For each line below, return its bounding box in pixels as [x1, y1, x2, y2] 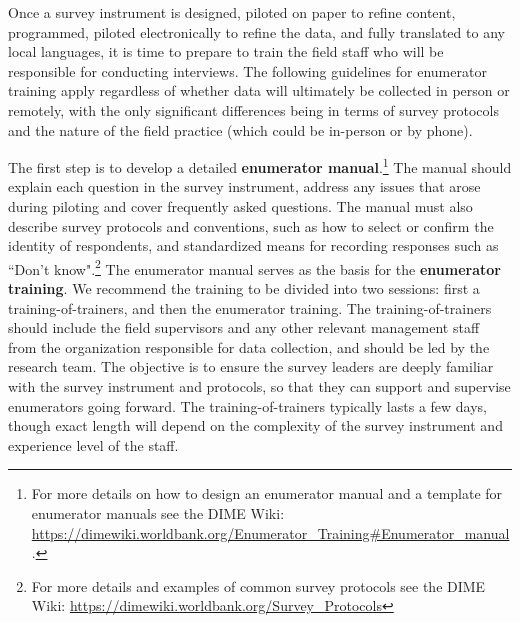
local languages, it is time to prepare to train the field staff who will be [8, 41, 444, 62]
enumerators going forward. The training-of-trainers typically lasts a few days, [8, 395, 488, 416]
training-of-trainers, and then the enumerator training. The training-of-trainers [8, 297, 492, 318]
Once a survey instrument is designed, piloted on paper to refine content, [8, 2, 456, 22]
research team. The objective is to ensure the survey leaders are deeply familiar [8, 356, 494, 377]
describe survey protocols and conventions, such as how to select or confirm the [8, 215, 494, 236]
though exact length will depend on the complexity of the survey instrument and [8, 415, 503, 436]
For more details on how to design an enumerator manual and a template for [31, 483, 503, 504]
